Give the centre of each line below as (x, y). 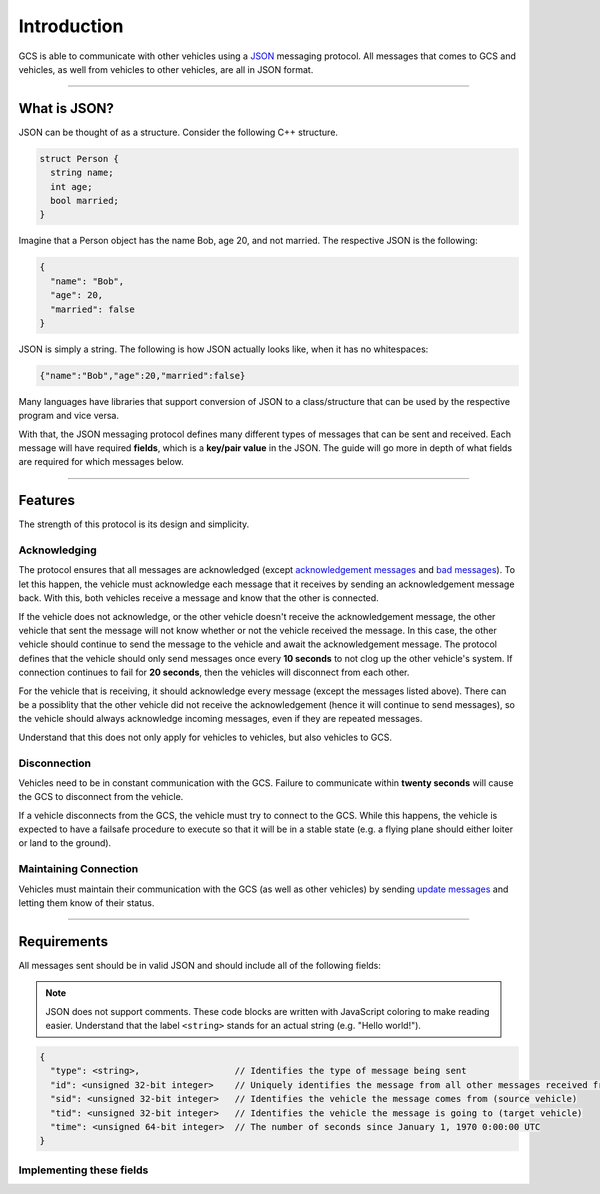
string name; (82, 173)
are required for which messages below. (101, 462)
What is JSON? (66, 108)
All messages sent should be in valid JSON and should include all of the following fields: (200, 965)
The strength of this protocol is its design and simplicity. (134, 524)
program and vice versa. (69, 416)
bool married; (85, 200)
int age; (71, 186)
